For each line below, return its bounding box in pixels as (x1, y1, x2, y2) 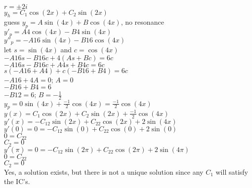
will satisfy (215, 166, 248, 177)
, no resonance (121, 17, 164, 27)
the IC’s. (4, 176, 30, 187)
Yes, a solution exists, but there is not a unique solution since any (4, 166, 204, 177)
